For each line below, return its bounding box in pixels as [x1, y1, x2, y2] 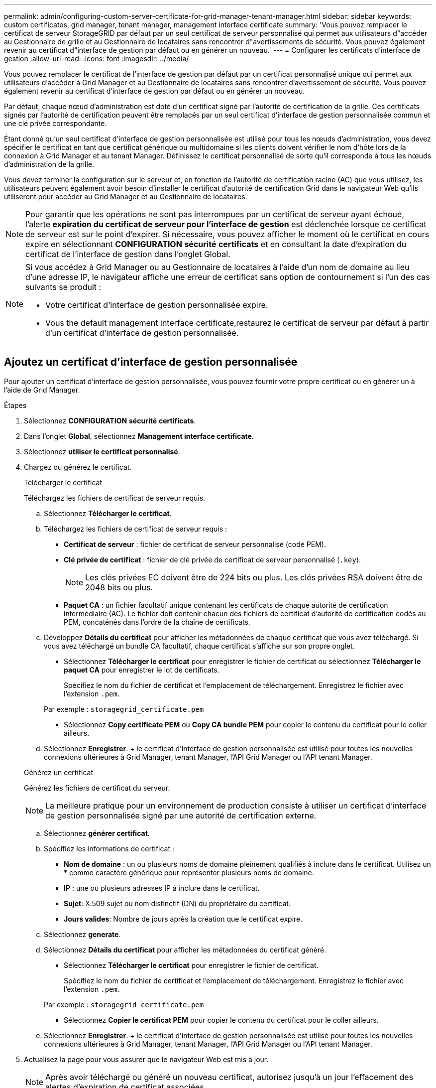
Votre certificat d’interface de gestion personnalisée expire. [45, 300, 268, 310]
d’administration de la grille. [4, 160, 95, 168]
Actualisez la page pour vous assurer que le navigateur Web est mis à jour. [24, 1055, 269, 1064]
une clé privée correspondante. [4, 119, 107, 128]
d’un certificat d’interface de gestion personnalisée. [45, 328, 239, 338]
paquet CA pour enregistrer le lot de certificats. [64, 665, 219, 674]
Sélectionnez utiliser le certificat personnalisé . [24, 447, 180, 456]
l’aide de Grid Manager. [4, 385, 80, 394]
